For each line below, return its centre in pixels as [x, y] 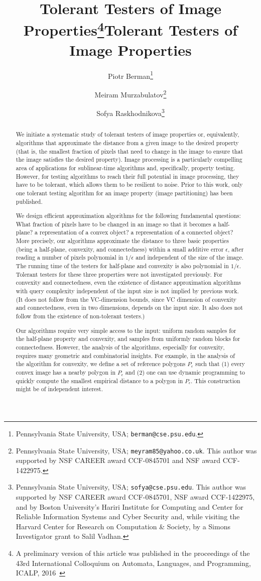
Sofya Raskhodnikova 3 [130, 112]
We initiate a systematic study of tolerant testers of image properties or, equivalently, [127, 134]
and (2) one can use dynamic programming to [185, 372]
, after [236, 249]
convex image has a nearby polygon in [66, 372]
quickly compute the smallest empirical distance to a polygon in [99, 380]
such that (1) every [220, 364]
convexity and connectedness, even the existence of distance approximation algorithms [128, 282]
